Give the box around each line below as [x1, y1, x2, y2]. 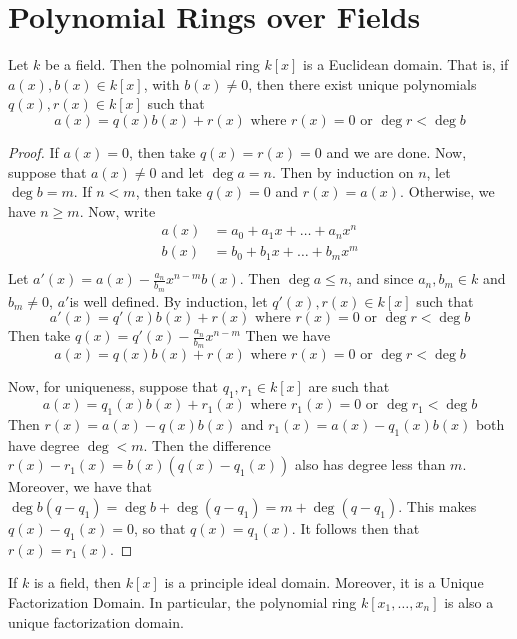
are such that [308, 376, 390, 397]
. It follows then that [291, 518, 420, 539]
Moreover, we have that [8, 476, 152, 497]
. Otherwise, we [400, 181, 495, 202]
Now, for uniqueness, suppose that [8, 376, 218, 397]
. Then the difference [143, 434, 271, 455]
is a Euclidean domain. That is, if [303, 54, 509, 75]
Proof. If [8, 141, 59, 162]
